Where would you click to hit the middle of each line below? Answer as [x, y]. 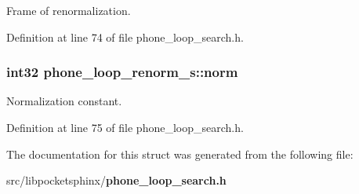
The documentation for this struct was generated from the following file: [180, 154]
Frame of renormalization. [69, 10]
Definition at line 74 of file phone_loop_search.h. [125, 37]
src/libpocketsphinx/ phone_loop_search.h [116, 180]
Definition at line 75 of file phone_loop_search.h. [125, 127]
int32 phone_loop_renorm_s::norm [122, 72]
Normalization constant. [64, 101]
